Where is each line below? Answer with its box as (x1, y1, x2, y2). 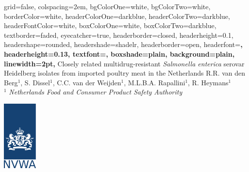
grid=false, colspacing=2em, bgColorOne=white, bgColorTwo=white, (4, 1, 211, 11)
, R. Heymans (188, 77, 229, 87)
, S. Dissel (20, 77, 50, 87)
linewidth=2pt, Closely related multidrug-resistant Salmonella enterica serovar (4, 58, 245, 68)
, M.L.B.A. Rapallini (124, 77, 185, 87)
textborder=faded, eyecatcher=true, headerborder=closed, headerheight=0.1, (4, 30, 233, 40)
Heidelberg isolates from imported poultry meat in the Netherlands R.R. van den (4, 68, 246, 78)
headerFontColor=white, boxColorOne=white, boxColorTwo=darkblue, (4, 20, 216, 31)
